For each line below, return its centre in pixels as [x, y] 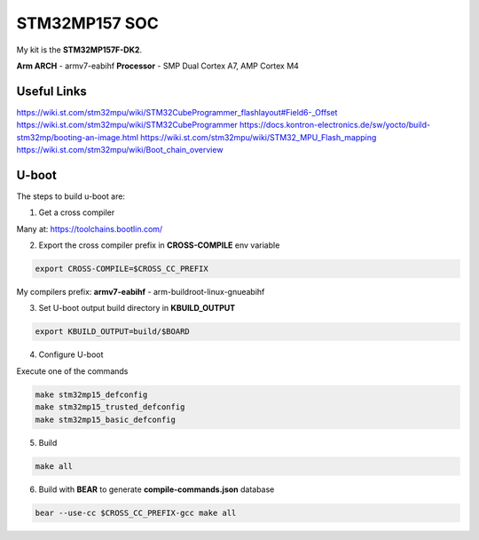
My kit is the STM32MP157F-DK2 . [79, 50]
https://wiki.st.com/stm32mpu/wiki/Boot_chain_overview [120, 150]
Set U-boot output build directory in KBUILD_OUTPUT [137, 308]
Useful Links [52, 91]
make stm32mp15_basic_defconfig [106, 419]
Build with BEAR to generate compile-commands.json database [157, 489]
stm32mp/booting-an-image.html [78, 137]
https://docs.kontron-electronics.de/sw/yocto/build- [335, 125]
